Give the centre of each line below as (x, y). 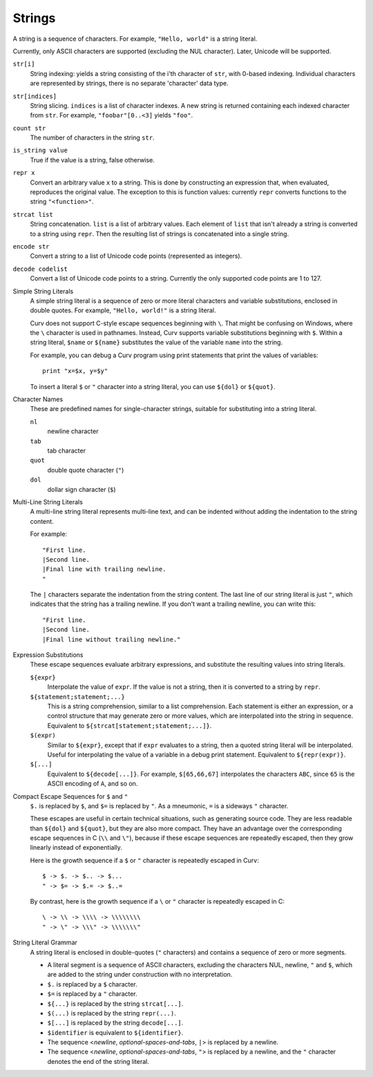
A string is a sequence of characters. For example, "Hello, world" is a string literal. (135, 39)
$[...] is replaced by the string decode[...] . (115, 1023)
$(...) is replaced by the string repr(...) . (112, 1013)
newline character (73, 431)
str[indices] (35, 96)
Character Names (38, 399)
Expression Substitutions (48, 655)
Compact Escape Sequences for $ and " (70, 796)
